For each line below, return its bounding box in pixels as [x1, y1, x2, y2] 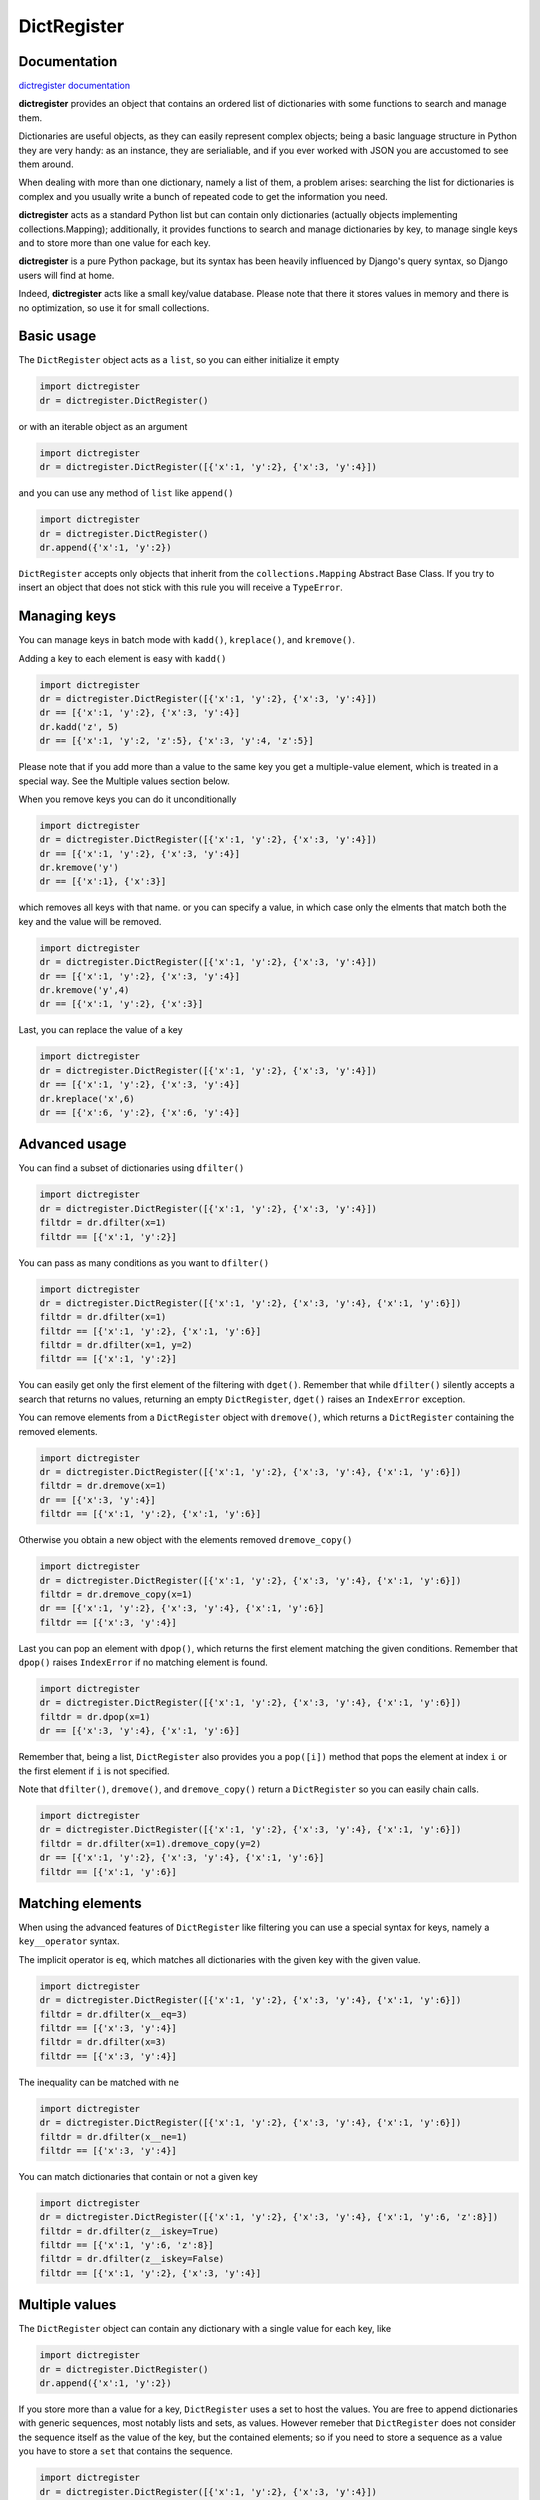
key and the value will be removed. [18, 915, 162, 927]
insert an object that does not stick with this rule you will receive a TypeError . [18, 581, 344, 594]
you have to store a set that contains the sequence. [18, 2445, 234, 2457]
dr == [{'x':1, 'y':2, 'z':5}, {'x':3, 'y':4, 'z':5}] [39, 735, 314, 747]
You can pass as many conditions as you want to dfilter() [18, 1256, 270, 1269]
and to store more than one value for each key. [18, 236, 211, 249]
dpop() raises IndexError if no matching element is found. [18, 1656, 269, 1669]
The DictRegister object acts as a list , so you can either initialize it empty [18, 354, 340, 366]
